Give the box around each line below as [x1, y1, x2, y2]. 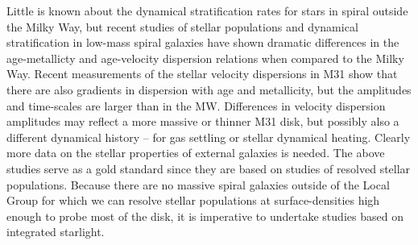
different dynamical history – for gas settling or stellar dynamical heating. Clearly [6, 128, 411, 145]
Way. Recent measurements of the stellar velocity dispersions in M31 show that [6, 65, 398, 82]
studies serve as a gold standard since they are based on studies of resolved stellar [6, 160, 411, 176]
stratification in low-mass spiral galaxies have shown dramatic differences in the [6, 34, 399, 51]
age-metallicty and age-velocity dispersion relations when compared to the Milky [6, 49, 404, 66]
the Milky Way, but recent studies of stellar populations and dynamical [6, 18, 358, 35]
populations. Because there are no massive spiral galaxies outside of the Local [6, 176, 390, 193]
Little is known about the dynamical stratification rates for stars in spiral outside [6, 2, 408, 19]
